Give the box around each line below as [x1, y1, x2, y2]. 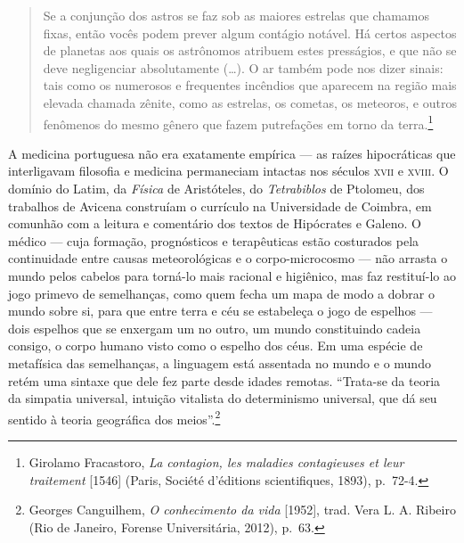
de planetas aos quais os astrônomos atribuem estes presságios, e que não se [43, 41, 457, 60]
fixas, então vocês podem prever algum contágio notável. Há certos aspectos [43, 23, 457, 42]
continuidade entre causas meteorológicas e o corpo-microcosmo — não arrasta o [8, 249, 448, 267]
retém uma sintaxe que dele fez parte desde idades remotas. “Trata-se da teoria [8, 371, 441, 390]
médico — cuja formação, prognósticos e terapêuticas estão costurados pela [8, 231, 419, 250]
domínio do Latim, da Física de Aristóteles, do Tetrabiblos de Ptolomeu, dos [8, 179, 425, 197]
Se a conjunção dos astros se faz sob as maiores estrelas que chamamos [43, 6, 430, 24]
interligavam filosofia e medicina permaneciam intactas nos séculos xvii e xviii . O [8, 161, 449, 180]
